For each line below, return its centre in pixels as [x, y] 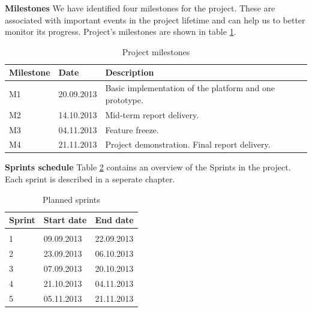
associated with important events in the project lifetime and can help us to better [155, 19]
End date [114, 220]
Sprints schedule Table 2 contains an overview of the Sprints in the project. [148, 167]
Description [130, 72]
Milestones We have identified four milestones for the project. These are [140, 8]
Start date [65, 220]
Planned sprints [71, 199]
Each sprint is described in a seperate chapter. [90, 179]
